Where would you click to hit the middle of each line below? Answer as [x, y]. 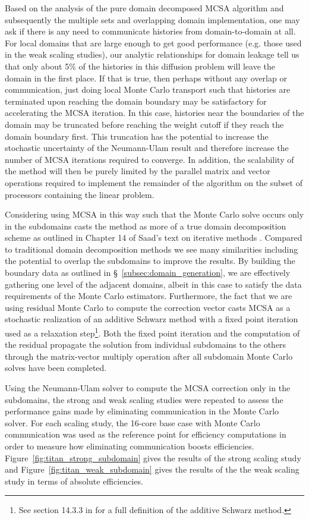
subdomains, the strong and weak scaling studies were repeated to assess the [144, 399]
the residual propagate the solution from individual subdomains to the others [146, 345]
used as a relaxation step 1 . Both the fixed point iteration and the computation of [152, 332]
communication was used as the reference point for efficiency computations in [146, 434]
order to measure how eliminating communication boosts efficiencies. [130, 446]
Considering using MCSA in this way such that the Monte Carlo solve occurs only [154, 214]
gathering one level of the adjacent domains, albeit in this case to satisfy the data [153, 284]
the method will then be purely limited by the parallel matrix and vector [138, 171]
